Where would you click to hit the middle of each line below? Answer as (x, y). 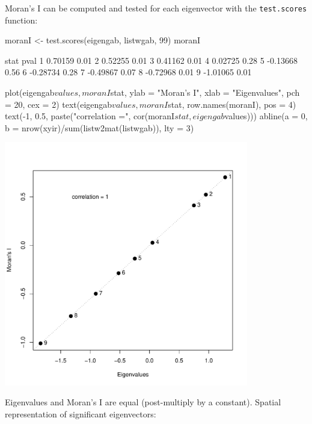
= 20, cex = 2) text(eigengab (59, 104)
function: (21, 20)
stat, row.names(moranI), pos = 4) (232, 104)
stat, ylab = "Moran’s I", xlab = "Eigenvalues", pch (205, 92)
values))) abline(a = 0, (266, 116)
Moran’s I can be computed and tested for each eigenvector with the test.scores (156, 8)
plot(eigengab (30, 92)
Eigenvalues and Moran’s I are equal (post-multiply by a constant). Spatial (143, 402)
